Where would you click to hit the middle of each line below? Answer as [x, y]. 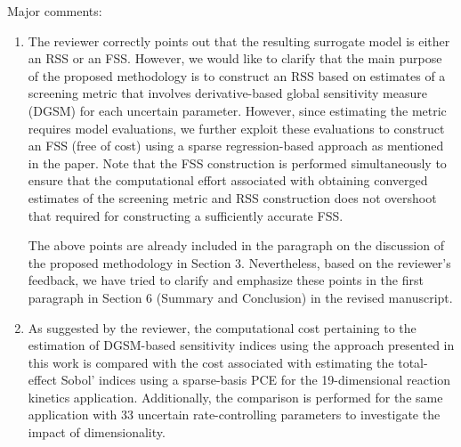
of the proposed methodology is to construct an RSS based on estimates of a [237, 75]
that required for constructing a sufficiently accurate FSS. [186, 215]
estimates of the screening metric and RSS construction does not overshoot [232, 197]
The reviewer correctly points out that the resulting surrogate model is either [239, 41]
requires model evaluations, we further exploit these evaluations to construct [236, 128]
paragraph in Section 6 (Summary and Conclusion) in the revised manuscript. [240, 297]
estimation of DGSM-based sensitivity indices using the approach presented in [241, 345]
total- [413, 362]
